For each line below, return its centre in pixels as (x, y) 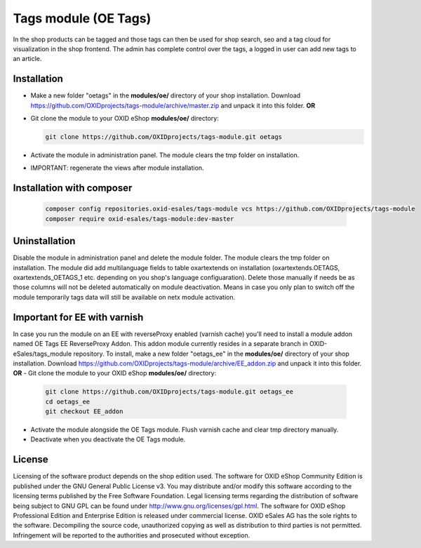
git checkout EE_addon (84, 412)
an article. (27, 59)
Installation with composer (73, 188)
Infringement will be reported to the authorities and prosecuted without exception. (132, 535)
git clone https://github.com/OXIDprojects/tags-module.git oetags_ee (169, 392)
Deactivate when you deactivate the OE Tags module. (108, 439)
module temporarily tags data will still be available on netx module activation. (124, 297)
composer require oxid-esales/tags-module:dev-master (140, 219)
